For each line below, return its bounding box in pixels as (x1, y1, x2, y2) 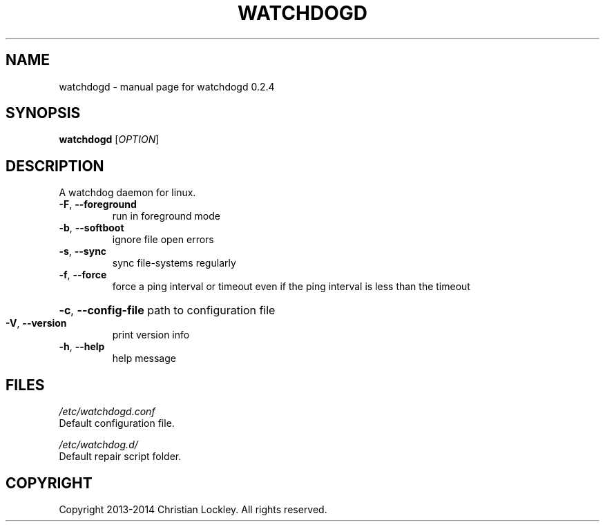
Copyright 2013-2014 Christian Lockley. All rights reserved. (59, 503, 327, 515)
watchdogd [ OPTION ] (59, 133, 160, 146)
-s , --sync (59, 245, 107, 258)
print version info (112, 329, 190, 341)
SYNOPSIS (6, 104, 81, 122)
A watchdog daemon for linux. (59, 186, 196, 199)
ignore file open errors (112, 233, 214, 246)
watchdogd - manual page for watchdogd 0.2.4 (59, 80, 275, 93)
